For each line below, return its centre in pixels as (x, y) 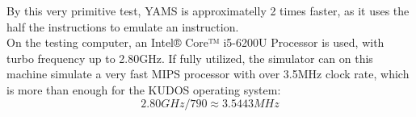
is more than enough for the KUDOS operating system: (144, 89)
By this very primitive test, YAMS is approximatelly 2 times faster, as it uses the (208, 10)
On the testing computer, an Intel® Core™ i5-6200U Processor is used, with (195, 42)
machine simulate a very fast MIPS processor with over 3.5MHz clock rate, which (208, 74)
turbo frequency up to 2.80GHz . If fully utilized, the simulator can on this (190, 58)
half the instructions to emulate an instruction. (123, 26)
